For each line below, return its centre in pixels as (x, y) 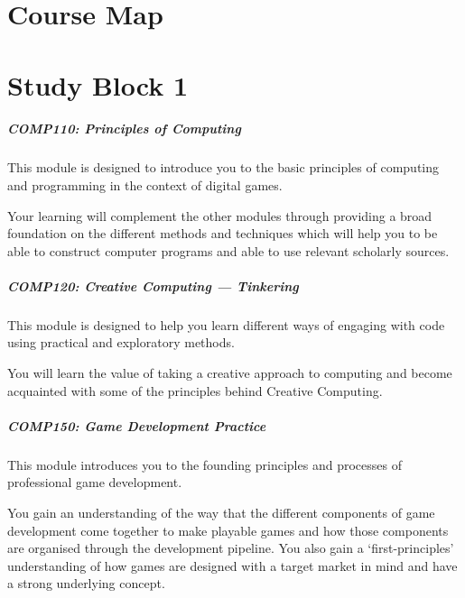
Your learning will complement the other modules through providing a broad (220, 215)
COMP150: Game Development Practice (137, 425)
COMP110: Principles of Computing (124, 129)
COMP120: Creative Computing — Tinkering (153, 285)
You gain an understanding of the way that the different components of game (221, 512)
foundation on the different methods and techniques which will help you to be (223, 233)
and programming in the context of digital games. (145, 184)
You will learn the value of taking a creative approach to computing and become (230, 373)
